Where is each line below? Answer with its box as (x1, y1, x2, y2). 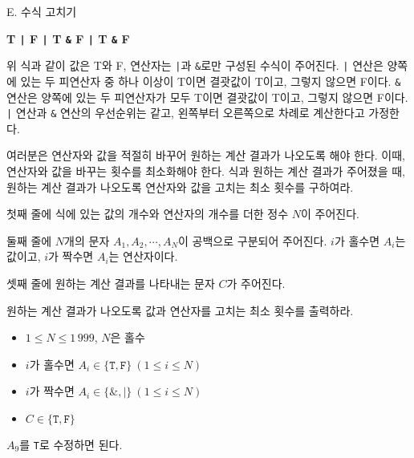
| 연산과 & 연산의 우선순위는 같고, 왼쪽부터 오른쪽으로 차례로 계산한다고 (6, 104, 365, 121)
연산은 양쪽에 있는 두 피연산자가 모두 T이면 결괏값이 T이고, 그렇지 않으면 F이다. (6, 88, 408, 105)
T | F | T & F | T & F (6, 30, 130, 47)
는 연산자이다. (108, 248, 178, 265)
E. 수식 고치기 (6, 3, 77, 19)
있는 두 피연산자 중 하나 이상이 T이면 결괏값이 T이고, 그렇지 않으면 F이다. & (20, 72, 401, 89)
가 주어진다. (226, 274, 286, 291)
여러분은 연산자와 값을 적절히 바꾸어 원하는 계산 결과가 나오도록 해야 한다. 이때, (6, 147, 405, 164)
